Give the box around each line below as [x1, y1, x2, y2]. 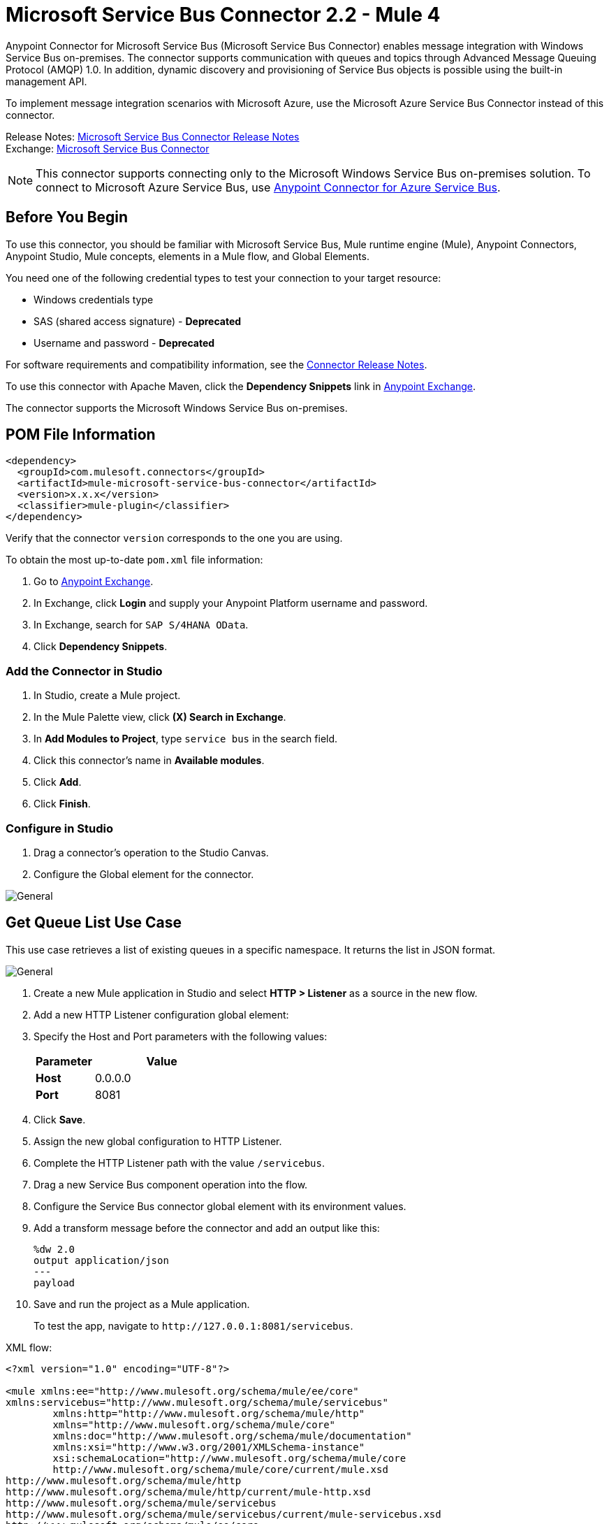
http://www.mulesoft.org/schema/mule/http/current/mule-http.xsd [6, 1486, 371, 1497]
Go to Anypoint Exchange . [34, 575, 154, 588]
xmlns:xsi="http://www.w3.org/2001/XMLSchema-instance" [52, 1441, 365, 1453]
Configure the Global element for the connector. [34, 868, 254, 880]
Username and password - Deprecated [34, 336, 215, 349]
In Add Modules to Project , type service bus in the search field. [34, 733, 338, 745]
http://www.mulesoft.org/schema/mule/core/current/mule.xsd [52, 1463, 388, 1475]
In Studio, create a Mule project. [34, 689, 181, 702]
